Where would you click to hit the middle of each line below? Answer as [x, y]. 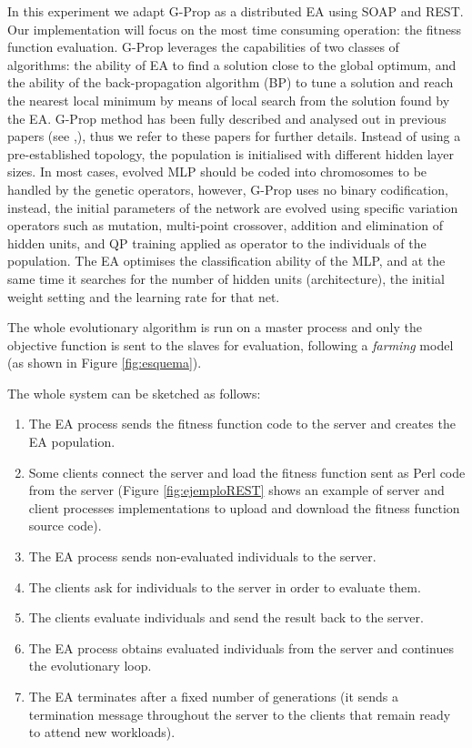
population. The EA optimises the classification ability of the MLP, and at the [226, 261]
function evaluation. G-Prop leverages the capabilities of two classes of [203, 47]
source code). [65, 526]
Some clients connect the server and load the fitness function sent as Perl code [247, 472]
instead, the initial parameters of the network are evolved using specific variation [233, 207]
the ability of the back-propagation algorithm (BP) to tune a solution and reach [231, 82]
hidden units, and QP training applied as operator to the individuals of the [217, 243]
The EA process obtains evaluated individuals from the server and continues [241, 647]
